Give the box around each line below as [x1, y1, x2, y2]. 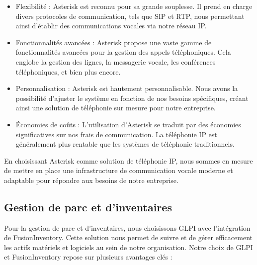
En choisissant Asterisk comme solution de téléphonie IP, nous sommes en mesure [4, 155, 253, 166]
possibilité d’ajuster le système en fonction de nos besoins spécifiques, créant [15, 92, 249, 103]
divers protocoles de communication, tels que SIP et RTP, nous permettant [15, 10, 245, 21]
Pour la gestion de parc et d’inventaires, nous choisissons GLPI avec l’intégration [4, 222, 251, 233]
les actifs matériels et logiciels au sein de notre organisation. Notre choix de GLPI [4, 242, 253, 252]
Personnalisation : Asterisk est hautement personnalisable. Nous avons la [15, 83, 238, 93]
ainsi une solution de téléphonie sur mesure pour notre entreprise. [15, 102, 216, 113]
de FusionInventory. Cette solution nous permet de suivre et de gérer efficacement [4, 232, 253, 243]
